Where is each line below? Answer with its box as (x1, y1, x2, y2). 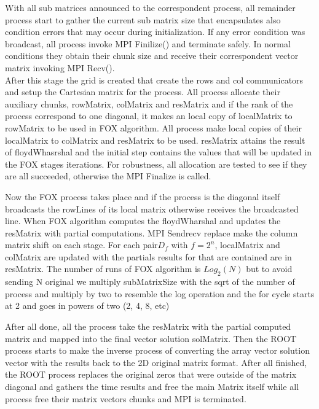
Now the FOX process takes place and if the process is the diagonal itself (5, 190, 280, 203)
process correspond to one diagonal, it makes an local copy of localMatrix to (5, 109, 293, 122)
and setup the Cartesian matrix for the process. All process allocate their (5, 85, 280, 98)
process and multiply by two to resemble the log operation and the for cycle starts (5, 287, 315, 300)
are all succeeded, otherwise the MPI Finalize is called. (5, 169, 211, 182)
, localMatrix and (215, 238, 280, 251)
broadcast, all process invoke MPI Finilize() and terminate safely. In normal (5, 37, 291, 50)
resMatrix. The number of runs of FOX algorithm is (5, 262, 201, 275)
